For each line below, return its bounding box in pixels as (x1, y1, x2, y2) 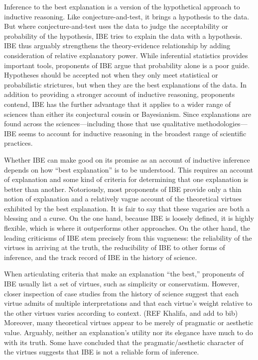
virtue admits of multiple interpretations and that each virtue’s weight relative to (4, 298, 253, 308)
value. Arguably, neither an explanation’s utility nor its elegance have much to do (4, 327, 253, 337)
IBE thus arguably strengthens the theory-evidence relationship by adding (4, 40, 231, 51)
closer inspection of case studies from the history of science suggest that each (4, 288, 239, 298)
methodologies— (197, 118, 248, 129)
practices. (4, 138, 33, 148)
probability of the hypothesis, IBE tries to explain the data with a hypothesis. (4, 30, 243, 41)
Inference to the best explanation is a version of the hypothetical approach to (4, 1, 240, 11)
